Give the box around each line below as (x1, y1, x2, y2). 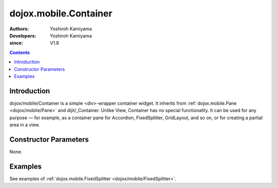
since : (9, 40, 23, 46)
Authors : (9, 26, 29, 32)
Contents (9, 49, 30, 55)
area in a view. (9, 121, 41, 128)
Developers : (9, 32, 36, 39)
